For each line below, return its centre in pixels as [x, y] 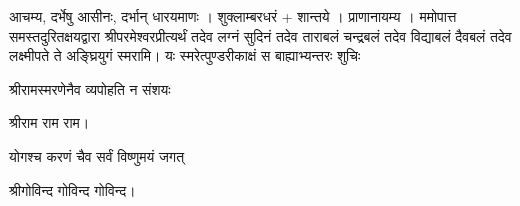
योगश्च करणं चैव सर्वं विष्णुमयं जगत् [97, 155]
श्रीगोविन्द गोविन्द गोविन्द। [72, 189]
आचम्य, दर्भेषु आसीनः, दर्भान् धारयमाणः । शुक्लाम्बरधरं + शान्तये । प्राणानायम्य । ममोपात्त [233, 16]
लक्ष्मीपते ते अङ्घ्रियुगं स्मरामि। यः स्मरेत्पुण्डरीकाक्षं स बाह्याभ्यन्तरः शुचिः [185, 55]
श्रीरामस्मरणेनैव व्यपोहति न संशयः [90, 88]
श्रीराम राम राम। [49, 122]
